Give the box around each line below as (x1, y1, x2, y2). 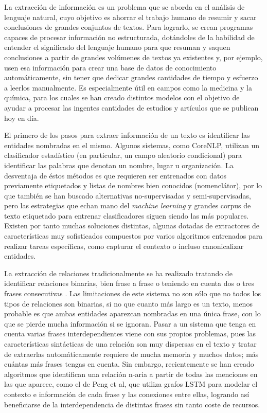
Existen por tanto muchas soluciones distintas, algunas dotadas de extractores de (4, 220, 260, 231)
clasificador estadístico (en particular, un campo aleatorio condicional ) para (4, 150, 242, 160)
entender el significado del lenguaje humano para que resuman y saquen (4, 42, 230, 52)
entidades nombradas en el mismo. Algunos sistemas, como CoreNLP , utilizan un (4, 139, 260, 150)
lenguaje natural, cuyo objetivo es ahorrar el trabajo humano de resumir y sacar (4, 11, 257, 22)
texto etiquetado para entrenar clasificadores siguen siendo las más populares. (4, 210, 249, 221)
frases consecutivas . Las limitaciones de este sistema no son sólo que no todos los (4, 288, 261, 299)
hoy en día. (4, 112, 39, 123)
